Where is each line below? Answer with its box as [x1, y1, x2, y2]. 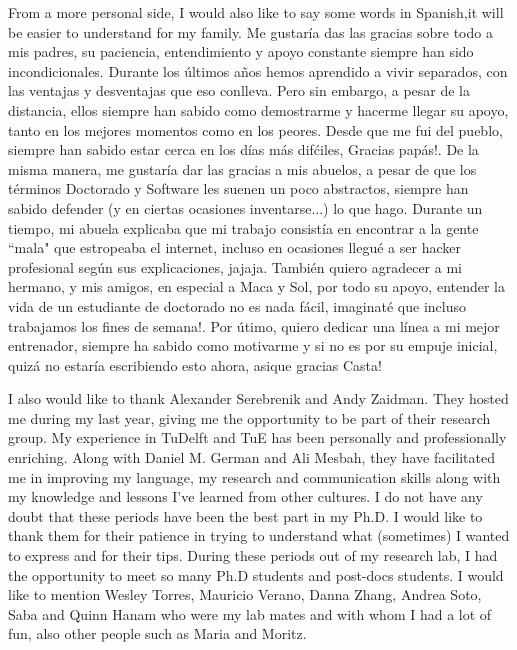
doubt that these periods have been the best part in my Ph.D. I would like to [8, 505, 483, 526]
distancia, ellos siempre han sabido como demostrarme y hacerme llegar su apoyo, [8, 99, 509, 120]
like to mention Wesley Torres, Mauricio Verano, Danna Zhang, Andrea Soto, [8, 584, 482, 605]
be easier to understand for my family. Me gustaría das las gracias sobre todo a [8, 21, 493, 42]
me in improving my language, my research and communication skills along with [8, 466, 501, 487]
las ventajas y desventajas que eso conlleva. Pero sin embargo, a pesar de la [8, 80, 471, 101]
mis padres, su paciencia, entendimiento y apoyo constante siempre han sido [8, 41, 474, 62]
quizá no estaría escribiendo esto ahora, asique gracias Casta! [8, 354, 382, 375]
